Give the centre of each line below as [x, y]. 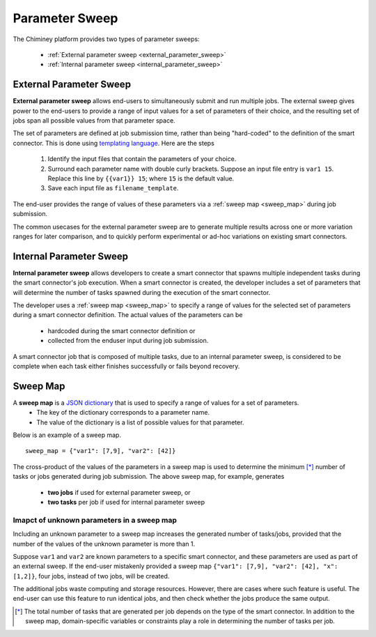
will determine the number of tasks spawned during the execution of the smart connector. [142, 292]
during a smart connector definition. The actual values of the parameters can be [128, 315]
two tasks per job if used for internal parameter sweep [126, 502]
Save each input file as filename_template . [113, 188]
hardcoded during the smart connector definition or [122, 330]
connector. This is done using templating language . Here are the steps [114, 143]
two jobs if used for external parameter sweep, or [119, 492]
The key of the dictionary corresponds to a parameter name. [123, 413]
